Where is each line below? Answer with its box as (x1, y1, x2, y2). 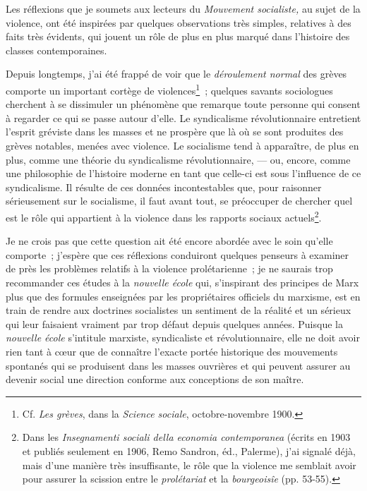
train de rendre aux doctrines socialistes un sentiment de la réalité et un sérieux (6, 303, 351, 317)
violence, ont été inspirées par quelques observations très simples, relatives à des (6, 15, 351, 30)
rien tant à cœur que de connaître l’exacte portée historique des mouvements (6, 344, 338, 358)
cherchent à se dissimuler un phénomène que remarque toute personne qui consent (6, 97, 361, 111)
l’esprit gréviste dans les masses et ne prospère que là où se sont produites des (6, 124, 344, 139)
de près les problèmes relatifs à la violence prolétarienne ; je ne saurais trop (6, 261, 333, 276)
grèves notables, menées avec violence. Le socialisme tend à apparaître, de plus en (6, 138, 359, 152)
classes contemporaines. (6, 42, 107, 57)
